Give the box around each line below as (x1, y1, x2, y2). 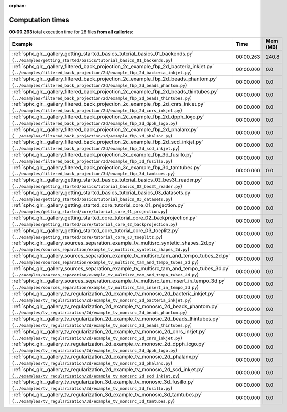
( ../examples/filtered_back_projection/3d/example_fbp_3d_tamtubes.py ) (12, 170, 175, 177)
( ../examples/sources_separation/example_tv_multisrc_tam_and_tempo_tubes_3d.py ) (12, 271, 199, 278)
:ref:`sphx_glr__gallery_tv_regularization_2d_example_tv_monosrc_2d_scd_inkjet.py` (12, 366, 205, 373)
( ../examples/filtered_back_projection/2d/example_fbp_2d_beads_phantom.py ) (12, 82, 187, 89)
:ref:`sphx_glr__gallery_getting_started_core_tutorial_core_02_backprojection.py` (12, 214, 197, 221)
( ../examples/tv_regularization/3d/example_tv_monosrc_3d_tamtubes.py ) (12, 397, 175, 404)
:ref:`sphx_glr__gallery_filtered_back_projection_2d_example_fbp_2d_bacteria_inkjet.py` (12, 63, 214, 70)
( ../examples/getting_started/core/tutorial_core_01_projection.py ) (12, 208, 168, 215)
